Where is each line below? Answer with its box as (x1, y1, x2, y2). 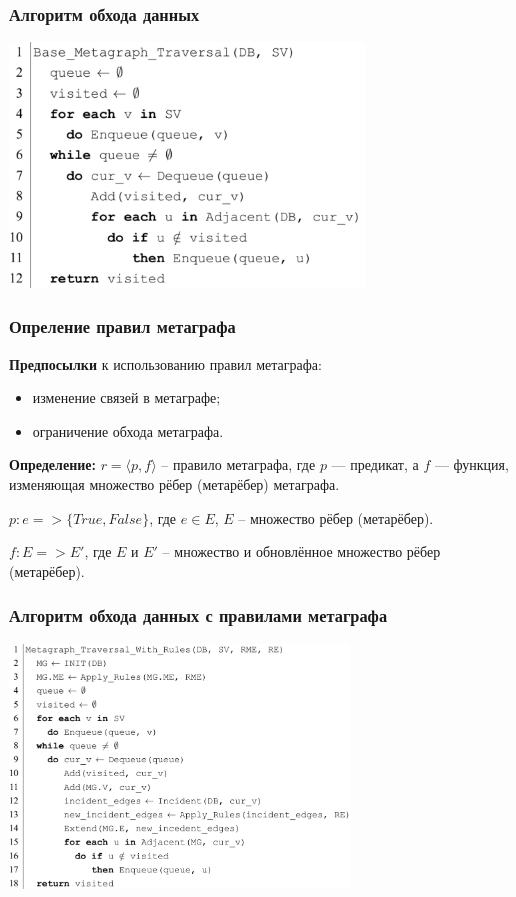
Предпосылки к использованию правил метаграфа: (9, 353, 322, 374)
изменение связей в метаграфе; (32, 387, 221, 408)
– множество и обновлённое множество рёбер (162, 541, 441, 562)
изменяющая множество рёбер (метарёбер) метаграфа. (9, 474, 340, 495)
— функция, (434, 454, 509, 475)
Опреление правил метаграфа (9, 314, 236, 339)
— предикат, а (331, 454, 419, 475)
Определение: (9, 454, 96, 475)
